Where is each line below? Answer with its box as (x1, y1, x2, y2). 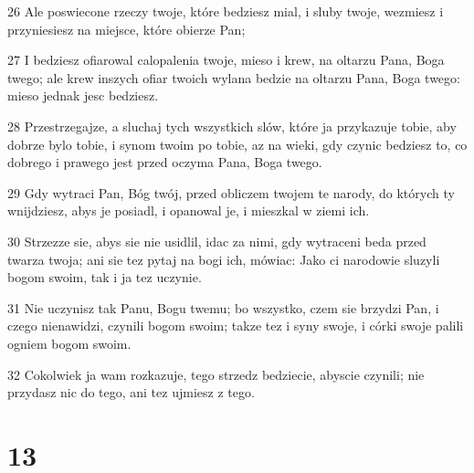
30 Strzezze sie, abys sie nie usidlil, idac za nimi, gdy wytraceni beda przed (7, 231, 427, 250)
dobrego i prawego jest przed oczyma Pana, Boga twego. (7, 152, 322, 172)
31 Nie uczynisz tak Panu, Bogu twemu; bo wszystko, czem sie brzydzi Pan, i (7, 298, 439, 317)
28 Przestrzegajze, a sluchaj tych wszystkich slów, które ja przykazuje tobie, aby (7, 116, 457, 135)
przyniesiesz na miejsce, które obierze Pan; (7, 19, 246, 38)
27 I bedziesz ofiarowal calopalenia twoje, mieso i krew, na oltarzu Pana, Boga (7, 50, 445, 69)
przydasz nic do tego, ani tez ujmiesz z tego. (7, 383, 255, 402)
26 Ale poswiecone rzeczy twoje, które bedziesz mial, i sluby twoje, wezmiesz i (7, 2, 444, 20)
